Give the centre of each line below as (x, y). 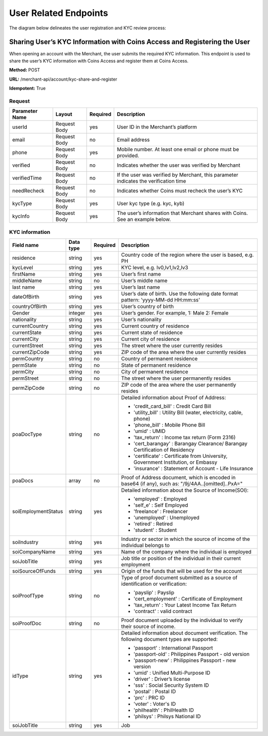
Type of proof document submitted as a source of (179, 577)
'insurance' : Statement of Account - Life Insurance (193, 468)
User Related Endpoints (59, 13)
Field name (26, 245)
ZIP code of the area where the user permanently (179, 385)
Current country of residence (155, 326)
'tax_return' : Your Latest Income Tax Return (185, 605)
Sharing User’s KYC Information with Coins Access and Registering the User (130, 42)
